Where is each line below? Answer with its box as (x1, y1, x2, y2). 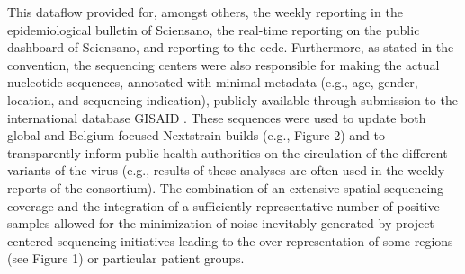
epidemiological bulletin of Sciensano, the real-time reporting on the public (7, 20, 420, 39)
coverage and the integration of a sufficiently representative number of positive (7, 196, 440, 215)
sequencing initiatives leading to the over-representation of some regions (57, 231, 453, 250)
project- (395, 214, 439, 233)
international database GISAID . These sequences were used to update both (7, 108, 426, 127)
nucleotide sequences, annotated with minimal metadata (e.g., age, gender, (7, 73, 418, 92)
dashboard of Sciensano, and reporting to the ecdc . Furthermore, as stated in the (7, 38, 454, 57)
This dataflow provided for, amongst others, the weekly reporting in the (7, 3, 403, 21)
